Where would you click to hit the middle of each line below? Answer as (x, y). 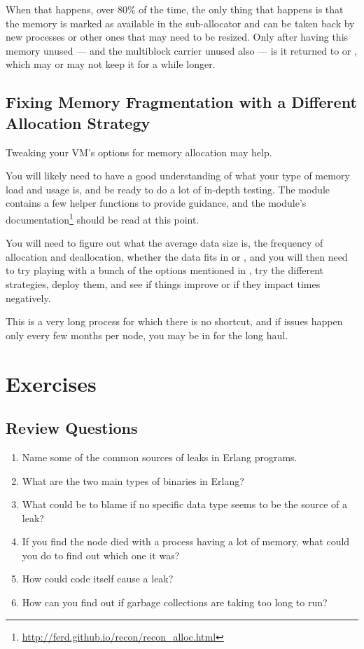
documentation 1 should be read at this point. (103, 218)
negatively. (28, 298)
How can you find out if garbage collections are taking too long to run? (175, 602)
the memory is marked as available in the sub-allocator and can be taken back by (180, 23)
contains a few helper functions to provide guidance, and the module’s (156, 203)
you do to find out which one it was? (101, 555)
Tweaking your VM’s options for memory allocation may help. (139, 152)
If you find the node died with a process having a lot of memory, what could (186, 541)
